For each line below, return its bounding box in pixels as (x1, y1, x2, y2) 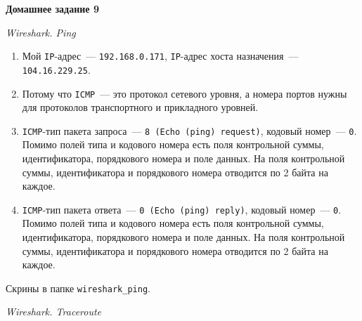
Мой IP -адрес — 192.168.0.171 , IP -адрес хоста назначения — (22, 48, 299, 63)
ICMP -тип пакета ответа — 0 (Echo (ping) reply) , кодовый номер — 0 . (22, 202, 342, 216)
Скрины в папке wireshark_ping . (6, 280, 150, 295)
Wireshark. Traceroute (6, 304, 102, 319)
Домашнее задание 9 (6, 1, 99, 15)
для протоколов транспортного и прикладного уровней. (22, 100, 259, 114)
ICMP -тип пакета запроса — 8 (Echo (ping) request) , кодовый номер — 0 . (22, 123, 357, 138)
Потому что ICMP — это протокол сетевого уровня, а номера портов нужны (22, 86, 347, 100)
